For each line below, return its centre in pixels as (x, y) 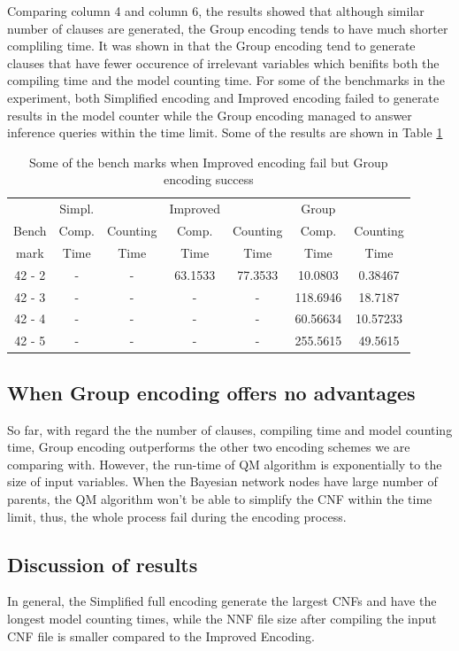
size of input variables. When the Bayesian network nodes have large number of (222, 481)
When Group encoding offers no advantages (211, 392)
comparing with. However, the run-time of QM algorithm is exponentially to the (225, 464)
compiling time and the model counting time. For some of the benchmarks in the (226, 80)
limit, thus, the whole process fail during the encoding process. (177, 516)
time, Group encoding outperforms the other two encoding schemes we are (209, 447)
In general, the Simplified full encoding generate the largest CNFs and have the (222, 601)
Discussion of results (103, 564)
